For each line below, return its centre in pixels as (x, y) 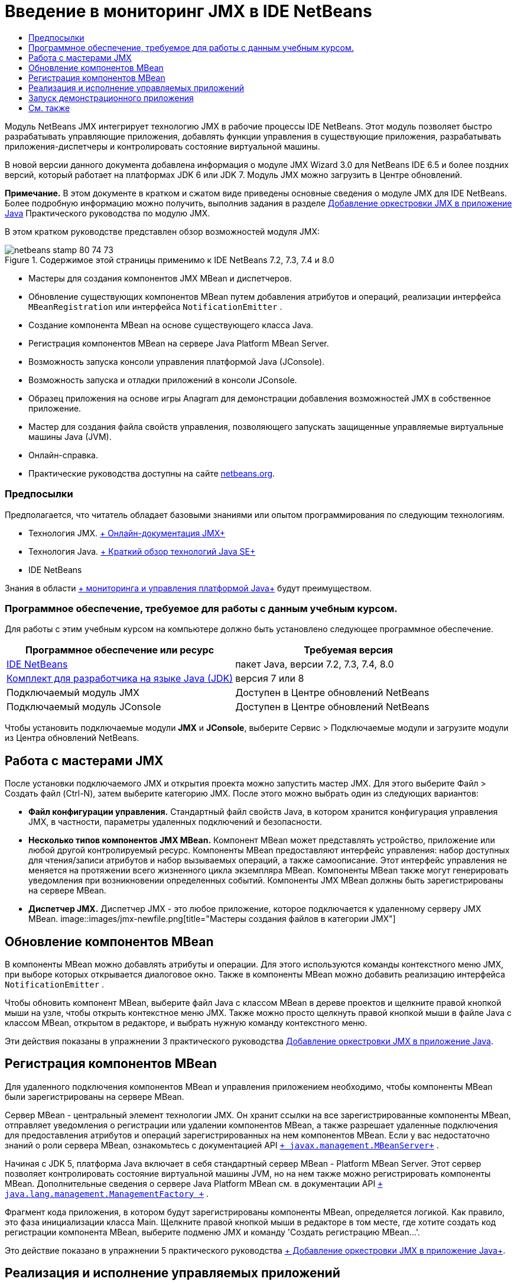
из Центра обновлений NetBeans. (72, 738)
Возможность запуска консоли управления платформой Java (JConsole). (177, 361)
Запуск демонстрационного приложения (111, 98)
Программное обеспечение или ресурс (120, 650)
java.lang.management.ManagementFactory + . (107, 1193)
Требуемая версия (349, 650)
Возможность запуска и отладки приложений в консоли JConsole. (163, 380)
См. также (49, 108)
